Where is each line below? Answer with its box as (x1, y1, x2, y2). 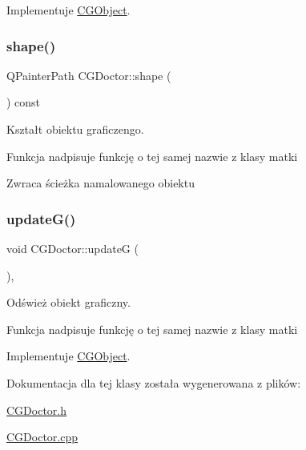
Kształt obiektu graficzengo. (6, 121, 144, 137)
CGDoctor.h (6, 401, 67, 418)
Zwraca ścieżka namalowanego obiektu (6, 175, 195, 191)
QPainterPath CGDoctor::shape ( (6, 66, 171, 83)
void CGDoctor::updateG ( (6, 240, 139, 256)
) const (6, 94, 41, 110)
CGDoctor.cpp (6, 428, 79, 445)
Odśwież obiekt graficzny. (6, 294, 131, 311)
